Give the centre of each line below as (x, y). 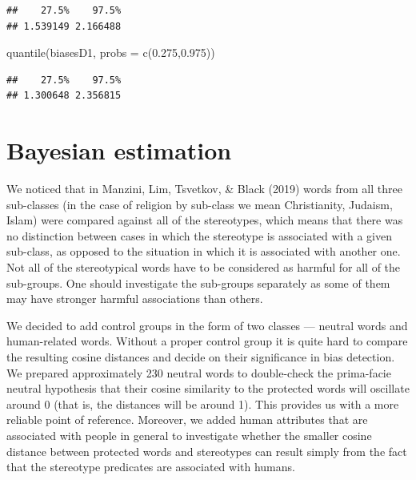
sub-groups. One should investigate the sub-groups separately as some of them (198, 282)
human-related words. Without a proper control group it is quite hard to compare (207, 341)
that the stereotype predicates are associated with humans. (151, 467)
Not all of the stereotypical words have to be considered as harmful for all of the (204, 267)
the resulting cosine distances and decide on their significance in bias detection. (201, 357)
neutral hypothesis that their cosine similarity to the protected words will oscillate (208, 388)
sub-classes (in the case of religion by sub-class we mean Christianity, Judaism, (200, 204)
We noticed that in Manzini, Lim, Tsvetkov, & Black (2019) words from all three (204, 189)
